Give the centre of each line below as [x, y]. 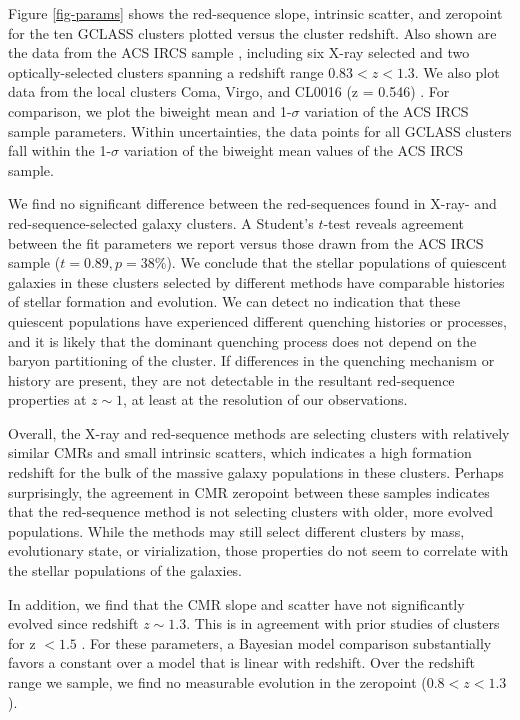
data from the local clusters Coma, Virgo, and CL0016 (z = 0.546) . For [229, 91]
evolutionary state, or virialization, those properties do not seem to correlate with [258, 550]
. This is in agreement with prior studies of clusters [343, 623]
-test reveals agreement [394, 222]
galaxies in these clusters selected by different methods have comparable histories [256, 281]
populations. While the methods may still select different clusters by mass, [236, 530]
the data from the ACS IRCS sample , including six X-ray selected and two [239, 52]
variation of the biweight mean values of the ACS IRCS [293, 150]
